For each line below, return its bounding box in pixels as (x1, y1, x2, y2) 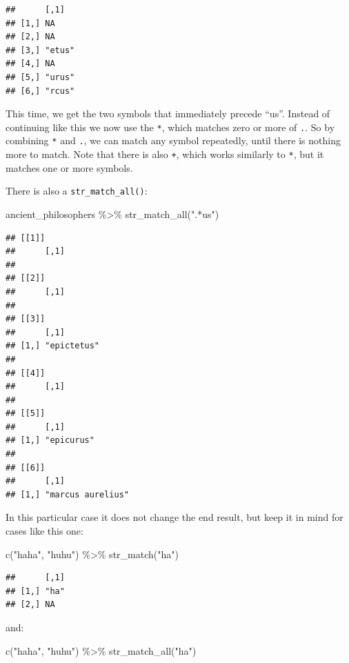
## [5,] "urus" (6, 72, 75, 82)
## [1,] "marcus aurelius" (6, 489, 129, 499)
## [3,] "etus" (6, 45, 75, 55)
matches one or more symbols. (6, 160, 133, 175)
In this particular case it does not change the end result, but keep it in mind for (6, 510, 343, 524)
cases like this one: (6, 524, 83, 538)
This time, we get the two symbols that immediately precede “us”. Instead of (6, 106, 330, 121)
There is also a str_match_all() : (6, 184, 148, 198)
